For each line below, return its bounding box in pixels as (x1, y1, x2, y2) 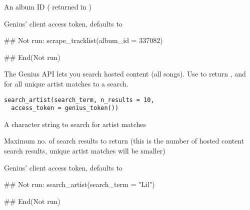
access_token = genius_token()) (11, 104, 119, 112)
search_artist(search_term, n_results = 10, (4, 96, 154, 103)
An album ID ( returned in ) (4, 1, 91, 11)
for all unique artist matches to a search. (4, 78, 128, 88)
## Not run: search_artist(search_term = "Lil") (4, 179, 155, 189)
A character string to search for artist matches (4, 118, 146, 129)
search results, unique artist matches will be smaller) (4, 145, 165, 156)
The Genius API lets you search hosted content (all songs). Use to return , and (4, 68, 246, 79)
